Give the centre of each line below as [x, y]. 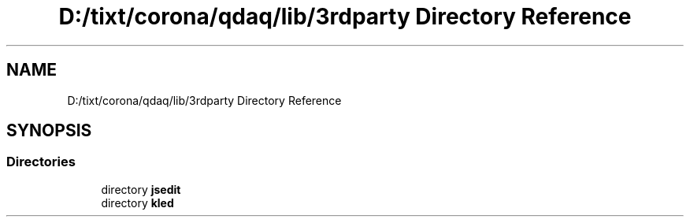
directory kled [137, 203]
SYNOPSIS [49, 131]
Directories [41, 162]
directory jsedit [141, 189]
